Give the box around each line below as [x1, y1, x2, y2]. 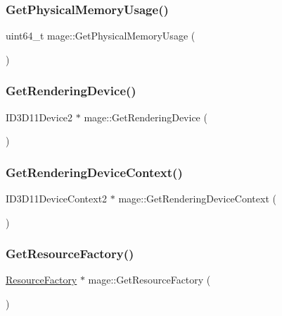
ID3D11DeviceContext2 [6, 191, 108, 206]
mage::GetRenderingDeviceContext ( [118, 191, 276, 206]
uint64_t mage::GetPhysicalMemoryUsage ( [6, 28, 196, 43]
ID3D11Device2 [6, 109, 73, 124]
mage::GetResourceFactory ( [88, 272, 211, 287]
